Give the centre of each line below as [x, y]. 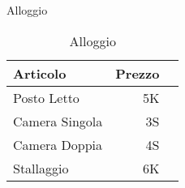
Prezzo [138, 73]
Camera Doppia [58, 144]
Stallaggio [41, 168]
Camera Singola [58, 121]
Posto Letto [46, 97]
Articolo [40, 73]
